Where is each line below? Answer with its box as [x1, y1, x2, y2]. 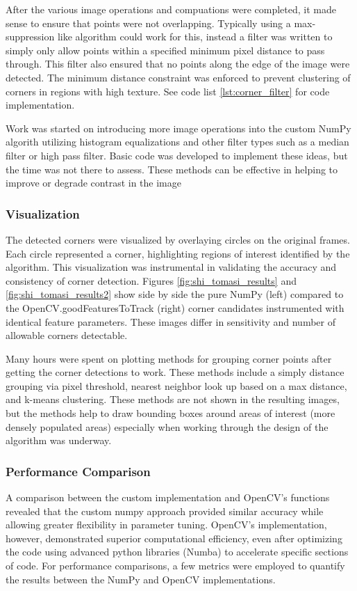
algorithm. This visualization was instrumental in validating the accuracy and [6, 260, 337, 274]
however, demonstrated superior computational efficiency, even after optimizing [6, 530, 342, 545]
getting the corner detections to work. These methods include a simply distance [6, 365, 344, 379]
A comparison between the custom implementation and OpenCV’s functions [6, 490, 330, 505]
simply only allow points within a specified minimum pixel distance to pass [6, 42, 325, 57]
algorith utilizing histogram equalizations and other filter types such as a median [6, 134, 349, 149]
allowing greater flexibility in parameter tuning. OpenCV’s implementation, [6, 517, 327, 532]
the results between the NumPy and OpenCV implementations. [6, 572, 276, 586]
